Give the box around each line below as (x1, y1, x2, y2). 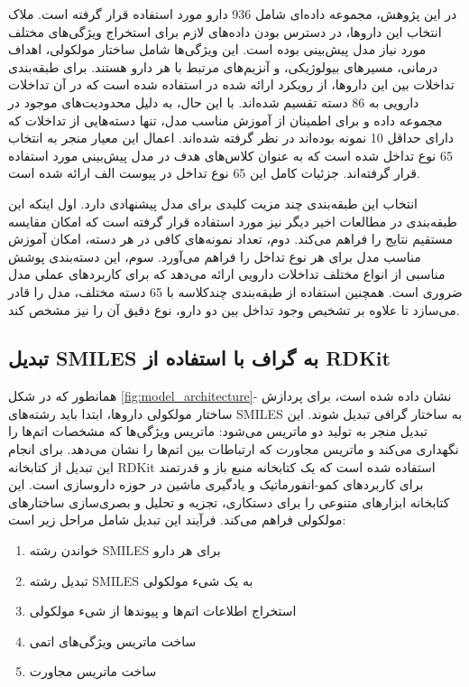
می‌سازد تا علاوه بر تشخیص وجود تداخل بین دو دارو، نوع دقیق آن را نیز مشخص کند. (8, 300, 460, 319)
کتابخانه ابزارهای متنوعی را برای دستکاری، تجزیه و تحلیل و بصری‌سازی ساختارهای (8, 492, 450, 511)
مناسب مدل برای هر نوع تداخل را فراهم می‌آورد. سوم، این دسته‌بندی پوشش (8, 246, 421, 265)
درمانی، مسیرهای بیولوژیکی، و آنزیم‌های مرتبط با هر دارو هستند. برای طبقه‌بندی (8, 57, 438, 76)
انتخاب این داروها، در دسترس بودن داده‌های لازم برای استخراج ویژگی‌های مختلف (8, 22, 442, 41)
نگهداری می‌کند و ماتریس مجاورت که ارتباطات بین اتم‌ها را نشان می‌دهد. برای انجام (8, 440, 459, 459)
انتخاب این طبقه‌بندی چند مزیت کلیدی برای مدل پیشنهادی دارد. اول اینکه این (8, 193, 418, 212)
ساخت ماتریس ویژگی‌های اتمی (29, 631, 197, 650)
